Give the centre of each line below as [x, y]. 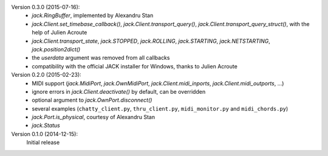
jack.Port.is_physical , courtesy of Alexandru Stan [93, 117]
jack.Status [46, 125]
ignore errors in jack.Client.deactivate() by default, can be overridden [119, 91]
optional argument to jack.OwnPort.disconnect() [92, 100]
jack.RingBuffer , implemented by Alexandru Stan [93, 16]
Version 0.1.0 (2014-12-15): [45, 134]
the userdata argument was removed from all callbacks [101, 58]
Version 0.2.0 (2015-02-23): [46, 75]
